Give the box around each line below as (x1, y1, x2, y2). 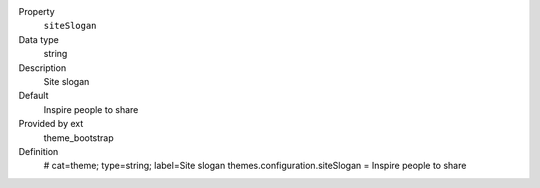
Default (18, 90, 49, 102)
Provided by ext (18, 118, 84, 130)
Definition (18, 145, 59, 157)
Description (18, 61, 67, 74)
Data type (18, 33, 59, 45)
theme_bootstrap (43, 131, 114, 144)
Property (18, 6, 55, 17)
